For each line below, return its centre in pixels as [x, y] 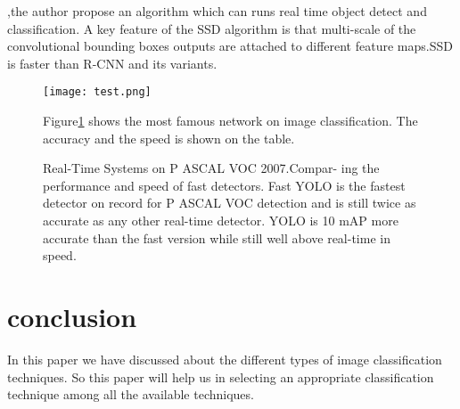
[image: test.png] [97, 92]
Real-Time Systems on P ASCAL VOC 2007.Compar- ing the [211, 168]
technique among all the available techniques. [131, 394]
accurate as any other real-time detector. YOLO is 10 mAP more [221, 220]
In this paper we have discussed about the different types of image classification [225, 359]
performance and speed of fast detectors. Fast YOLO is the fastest [224, 185]
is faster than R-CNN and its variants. [112, 63]
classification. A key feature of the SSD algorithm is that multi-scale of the [212, 28]
